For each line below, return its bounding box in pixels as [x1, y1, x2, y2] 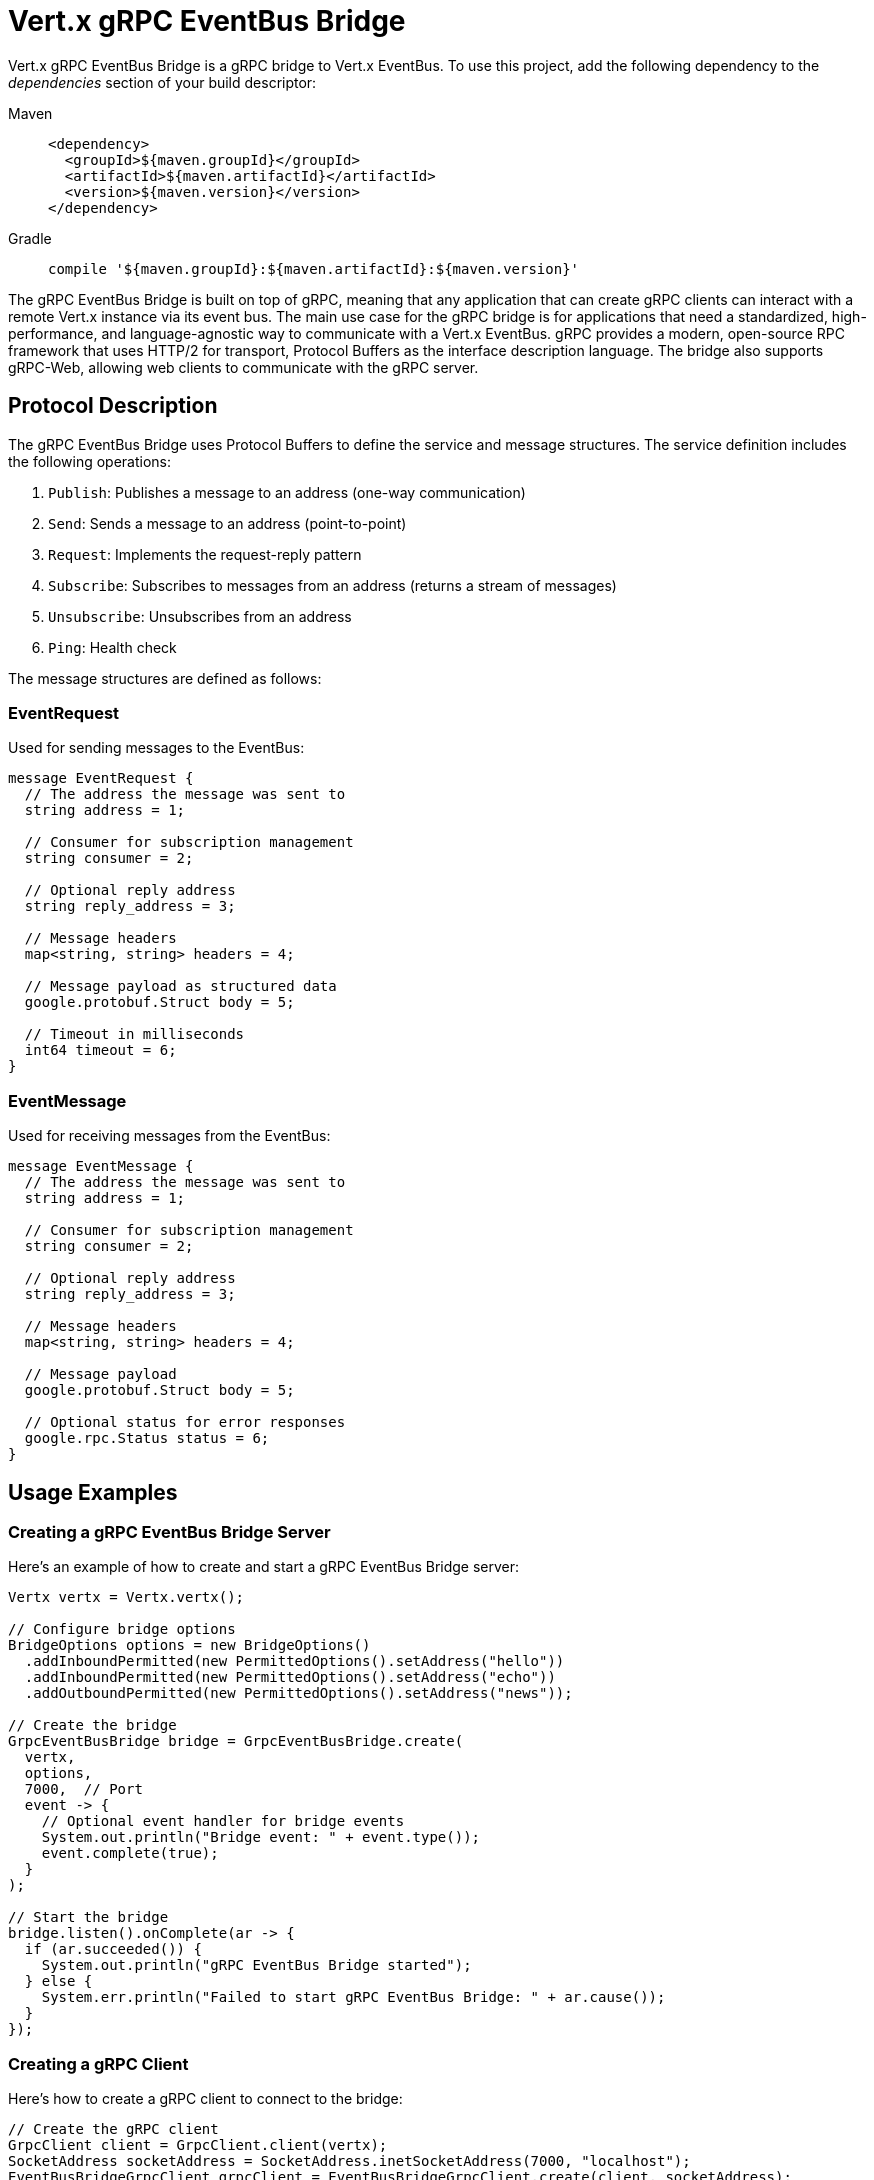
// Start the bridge [8, 1909, 169, 1926]
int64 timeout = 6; [24, 1042, 177, 1059]
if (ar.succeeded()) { [24, 1941, 202, 1958]
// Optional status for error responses [24, 1414, 346, 1431]
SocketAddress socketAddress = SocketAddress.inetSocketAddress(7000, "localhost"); [8, 2153, 691, 2170]
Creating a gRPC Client [8, 2053, 189, 2074]
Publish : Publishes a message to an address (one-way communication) [48, 483, 526, 501]
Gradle [8, 229, 52, 247]
